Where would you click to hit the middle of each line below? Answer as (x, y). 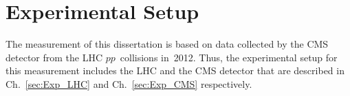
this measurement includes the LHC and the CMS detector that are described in (175, 70)
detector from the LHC (54, 57)
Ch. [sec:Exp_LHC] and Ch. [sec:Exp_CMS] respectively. (129, 83)
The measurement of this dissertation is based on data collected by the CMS (167, 44)
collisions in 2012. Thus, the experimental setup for (229, 57)
